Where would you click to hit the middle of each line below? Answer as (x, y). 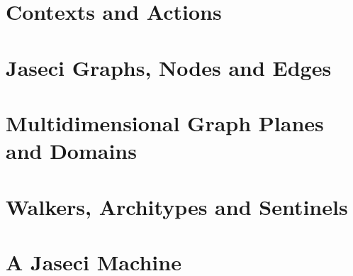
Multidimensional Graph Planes (165, 122)
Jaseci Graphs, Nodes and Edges (169, 67)
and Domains (71, 151)
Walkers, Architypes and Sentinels (177, 206)
